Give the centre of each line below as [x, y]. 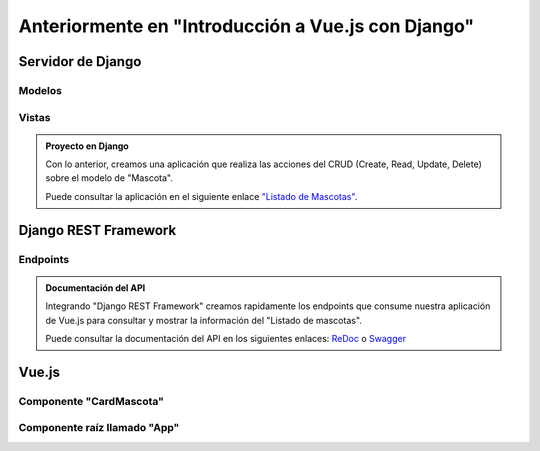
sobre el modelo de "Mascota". [109, 178]
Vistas [34, 117]
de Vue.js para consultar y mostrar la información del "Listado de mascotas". [203, 320]
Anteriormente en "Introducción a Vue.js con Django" [246, 26]
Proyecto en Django [87, 146]
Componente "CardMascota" [91, 401]
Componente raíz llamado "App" [99, 428]
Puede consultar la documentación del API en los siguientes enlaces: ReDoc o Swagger [226, 338]
